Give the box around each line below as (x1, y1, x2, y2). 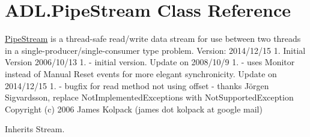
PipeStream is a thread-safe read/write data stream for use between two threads (5, 32, 301, 45)
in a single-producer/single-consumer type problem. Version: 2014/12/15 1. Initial (5, 44, 306, 56)
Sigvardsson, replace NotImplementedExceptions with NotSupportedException (5, 91, 294, 103)
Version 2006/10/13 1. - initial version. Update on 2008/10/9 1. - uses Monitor (5, 56, 295, 68)
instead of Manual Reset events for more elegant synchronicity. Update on (5, 67, 277, 80)
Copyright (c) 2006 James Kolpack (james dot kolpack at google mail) (5, 102, 263, 115)
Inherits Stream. (5, 123, 65, 135)
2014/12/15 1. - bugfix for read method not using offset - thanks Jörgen (5, 79, 269, 92)
